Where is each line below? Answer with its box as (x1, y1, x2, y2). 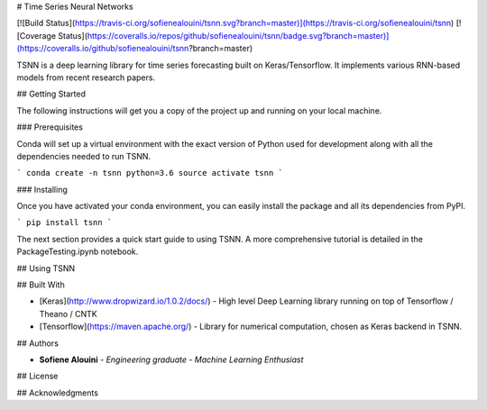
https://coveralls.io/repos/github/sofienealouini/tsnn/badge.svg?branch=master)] (87, 30, 390, 41)
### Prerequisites (16, 122, 83, 132)
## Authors (16, 338, 59, 349)
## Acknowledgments (16, 387, 99, 398)
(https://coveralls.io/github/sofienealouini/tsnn (16, 43, 189, 54)
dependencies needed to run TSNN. (16, 150, 152, 161)
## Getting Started (16, 88, 86, 99)
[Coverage (16, 30, 57, 41)
